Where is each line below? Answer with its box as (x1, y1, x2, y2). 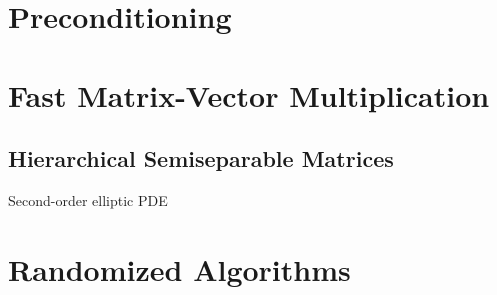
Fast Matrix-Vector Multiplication (8, 74, 490, 115)
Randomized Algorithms (8, 248, 351, 289)
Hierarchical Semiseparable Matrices (8, 143, 394, 174)
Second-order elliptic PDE (8, 189, 168, 210)
